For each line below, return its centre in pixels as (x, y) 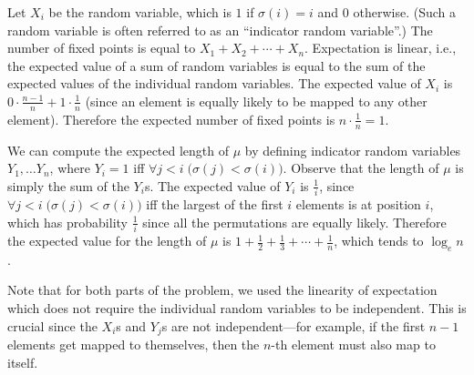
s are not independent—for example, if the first (294, 325)
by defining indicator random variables (353, 150)
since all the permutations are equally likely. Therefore (294, 222)
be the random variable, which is (140, 12)
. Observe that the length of (361, 168)
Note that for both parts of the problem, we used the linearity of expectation (222, 290)
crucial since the (52, 325)
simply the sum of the (68, 185)
